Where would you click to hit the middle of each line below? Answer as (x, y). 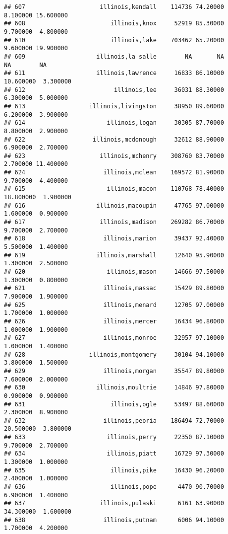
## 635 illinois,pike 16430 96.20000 (114, 470)
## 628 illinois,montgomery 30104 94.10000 (114, 354)
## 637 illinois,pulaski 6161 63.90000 (114, 503)
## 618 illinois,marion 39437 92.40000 (114, 239)
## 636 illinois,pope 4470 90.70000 (114, 487)
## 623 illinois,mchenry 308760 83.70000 (114, 156)
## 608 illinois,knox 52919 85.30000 (114, 24)
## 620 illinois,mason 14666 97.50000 (114, 272)
